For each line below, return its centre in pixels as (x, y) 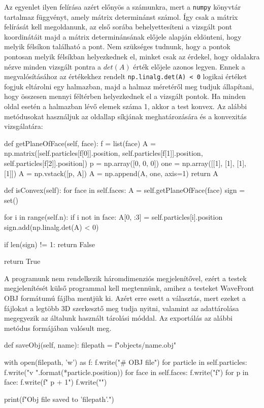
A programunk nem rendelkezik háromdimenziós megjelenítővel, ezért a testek (125, 278)
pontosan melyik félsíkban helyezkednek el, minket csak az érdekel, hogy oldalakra (132, 57)
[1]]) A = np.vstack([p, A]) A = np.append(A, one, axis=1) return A (111, 173)
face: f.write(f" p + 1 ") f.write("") (56, 382)
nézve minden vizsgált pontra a (53, 66)
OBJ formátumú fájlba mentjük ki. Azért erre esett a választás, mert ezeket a (125, 298)
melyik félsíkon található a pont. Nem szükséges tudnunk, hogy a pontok (117, 46)
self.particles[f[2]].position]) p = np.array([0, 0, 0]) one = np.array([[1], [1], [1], (125, 163)
